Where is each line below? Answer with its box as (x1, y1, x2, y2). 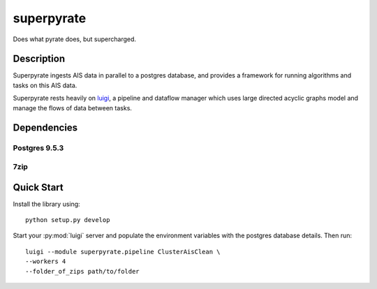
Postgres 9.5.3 (13, 143, 64, 153)
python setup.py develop (25, 216, 110, 224)
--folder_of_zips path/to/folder (25, 267, 140, 275)
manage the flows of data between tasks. (13, 103, 133, 112)
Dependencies (13, 122, 78, 134)
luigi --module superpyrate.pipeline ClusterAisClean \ (25, 248, 221, 255)
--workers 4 (25, 258, 66, 265)
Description (13, 53, 66, 65)
